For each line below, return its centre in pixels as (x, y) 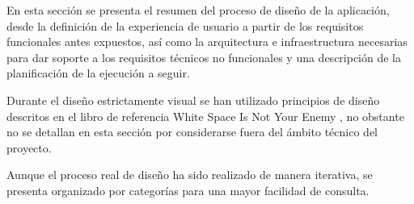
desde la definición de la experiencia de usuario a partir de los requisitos (185, 25)
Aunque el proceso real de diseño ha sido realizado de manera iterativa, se (190, 175)
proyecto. (29, 147)
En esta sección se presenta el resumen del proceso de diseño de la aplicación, (198, 10)
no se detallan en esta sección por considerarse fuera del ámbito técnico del (192, 132)
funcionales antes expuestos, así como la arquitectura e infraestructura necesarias (207, 42)
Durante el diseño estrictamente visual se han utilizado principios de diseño (193, 100)
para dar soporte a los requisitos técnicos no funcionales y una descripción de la (204, 57)
